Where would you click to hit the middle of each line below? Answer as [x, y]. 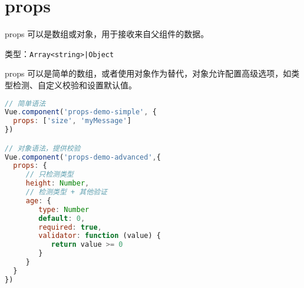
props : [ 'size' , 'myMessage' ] [72, 121]
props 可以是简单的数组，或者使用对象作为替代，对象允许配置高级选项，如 [148, 73]
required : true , [70, 227]
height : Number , [57, 183]
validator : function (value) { [100, 236]
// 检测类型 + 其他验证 [66, 192]
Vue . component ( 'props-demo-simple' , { [81, 112]
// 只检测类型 [49, 175]
